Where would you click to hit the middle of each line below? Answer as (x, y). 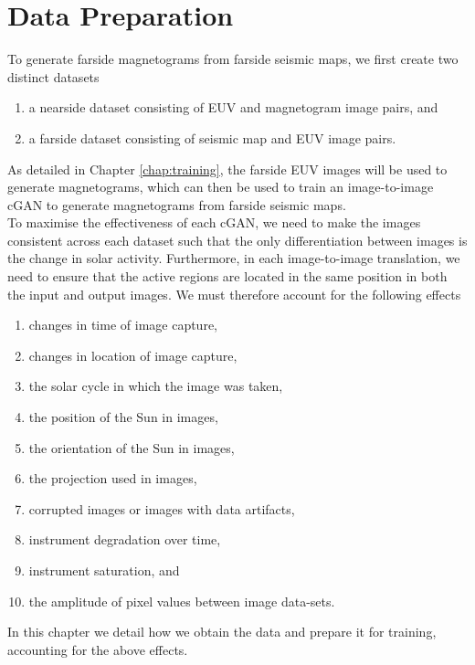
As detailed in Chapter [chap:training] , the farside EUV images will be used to (227, 169)
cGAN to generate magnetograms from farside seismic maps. (177, 204)
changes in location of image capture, (133, 355)
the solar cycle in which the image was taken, (156, 386)
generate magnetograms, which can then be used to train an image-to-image (221, 187)
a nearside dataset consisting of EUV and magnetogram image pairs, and (233, 107)
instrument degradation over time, (125, 539)
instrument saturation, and (104, 570)
